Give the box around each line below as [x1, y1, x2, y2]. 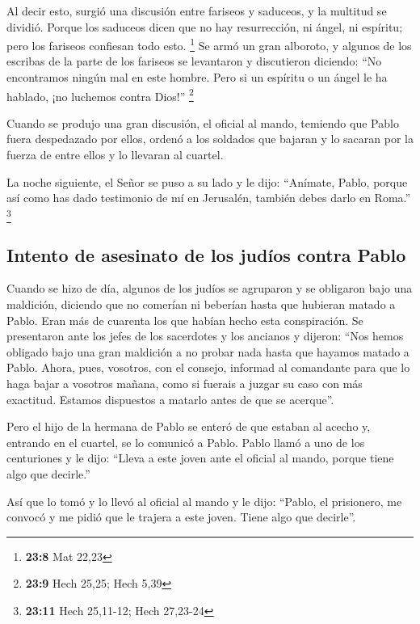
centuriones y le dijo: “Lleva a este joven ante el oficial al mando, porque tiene [6, 449, 394, 466]
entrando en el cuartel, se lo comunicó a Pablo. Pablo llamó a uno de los [6, 433, 365, 450]
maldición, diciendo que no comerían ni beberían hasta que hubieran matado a [6, 295, 396, 312]
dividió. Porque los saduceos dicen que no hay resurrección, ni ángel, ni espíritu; [6, 18, 403, 35]
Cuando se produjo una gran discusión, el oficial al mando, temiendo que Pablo [6, 114, 399, 131]
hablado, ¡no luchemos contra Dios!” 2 [6, 85, 194, 104]
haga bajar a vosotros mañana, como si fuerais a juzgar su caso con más [6, 374, 363, 391]
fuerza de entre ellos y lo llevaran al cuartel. [6, 146, 224, 163]
